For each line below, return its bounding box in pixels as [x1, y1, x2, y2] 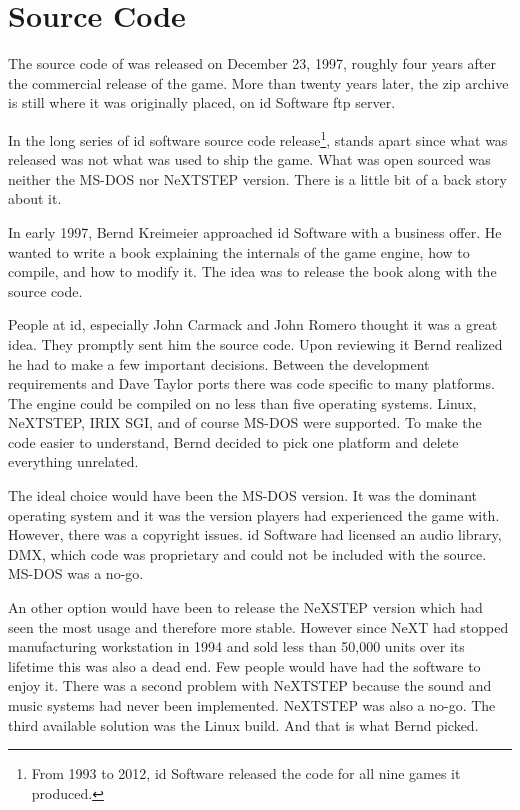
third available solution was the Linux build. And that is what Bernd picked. [8, 714, 479, 735]
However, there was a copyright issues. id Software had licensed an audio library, [8, 524, 502, 545]
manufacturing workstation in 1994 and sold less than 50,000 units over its [8, 636, 465, 657]
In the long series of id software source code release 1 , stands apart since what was [8, 126, 508, 150]
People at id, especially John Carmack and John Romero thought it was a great [8, 314, 498, 335]
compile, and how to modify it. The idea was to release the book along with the [8, 261, 497, 282]
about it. [8, 188, 62, 209]
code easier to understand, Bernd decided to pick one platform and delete [8, 431, 459, 452]
